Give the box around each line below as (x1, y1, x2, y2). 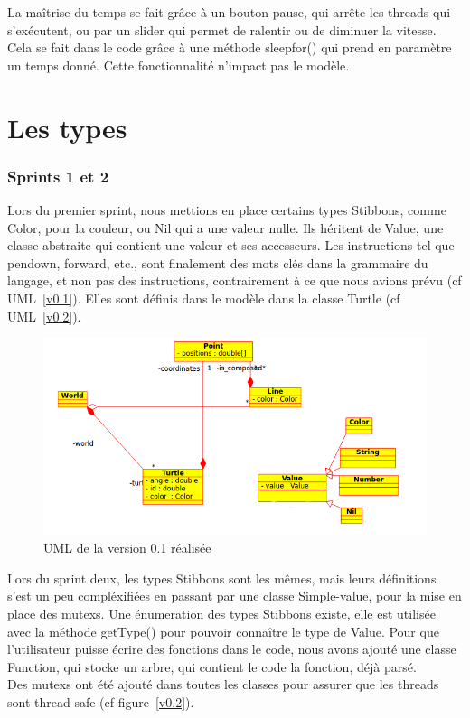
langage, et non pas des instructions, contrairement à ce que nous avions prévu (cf (7, 271, 462, 290)
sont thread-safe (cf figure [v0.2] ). (7, 692, 194, 711)
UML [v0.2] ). (7, 306, 81, 325)
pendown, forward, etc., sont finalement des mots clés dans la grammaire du (7, 253, 428, 272)
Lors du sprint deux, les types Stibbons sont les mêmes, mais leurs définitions (7, 568, 437, 587)
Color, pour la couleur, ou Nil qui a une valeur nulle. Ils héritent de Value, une (7, 218, 444, 237)
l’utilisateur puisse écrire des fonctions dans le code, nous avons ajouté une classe (7, 639, 456, 658)
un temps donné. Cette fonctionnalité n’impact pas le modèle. (7, 55, 350, 74)
